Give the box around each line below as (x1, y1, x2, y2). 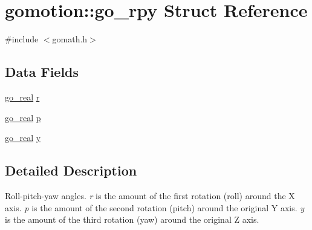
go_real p (5, 111, 41, 123)
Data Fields (5, 62, 79, 81)
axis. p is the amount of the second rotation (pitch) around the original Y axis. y (5, 201, 305, 214)
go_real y (5, 131, 41, 144)
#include (5, 33, 39, 45)
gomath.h (52, 33, 88, 45)
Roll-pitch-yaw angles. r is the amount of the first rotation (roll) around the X (5, 189, 295, 202)
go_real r (5, 90, 40, 103)
